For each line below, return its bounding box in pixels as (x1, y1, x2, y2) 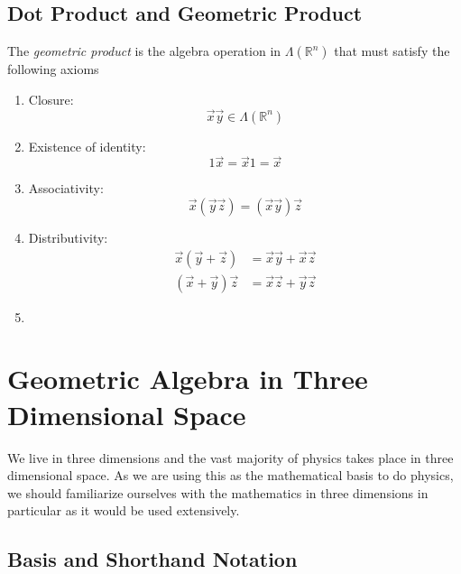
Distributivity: (28, 228, 108, 247)
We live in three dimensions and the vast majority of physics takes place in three (7, 448, 454, 467)
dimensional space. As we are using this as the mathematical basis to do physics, (7, 466, 454, 485)
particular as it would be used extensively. (7, 501, 240, 520)
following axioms (7, 60, 99, 79)
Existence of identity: (28, 136, 146, 155)
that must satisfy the (334, 42, 450, 60)
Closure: (28, 89, 74, 108)
